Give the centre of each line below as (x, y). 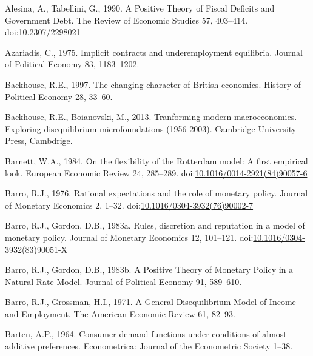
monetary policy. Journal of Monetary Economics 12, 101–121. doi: (129, 237)
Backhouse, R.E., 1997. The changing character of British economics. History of (153, 84)
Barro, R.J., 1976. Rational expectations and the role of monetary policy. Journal (156, 193)
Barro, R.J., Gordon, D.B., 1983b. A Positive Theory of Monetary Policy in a (149, 270)
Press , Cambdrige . (39, 140)
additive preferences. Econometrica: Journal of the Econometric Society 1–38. (149, 346)
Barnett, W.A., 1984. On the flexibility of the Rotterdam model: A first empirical (156, 160)
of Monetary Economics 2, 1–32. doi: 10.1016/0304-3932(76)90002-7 (129, 205)
